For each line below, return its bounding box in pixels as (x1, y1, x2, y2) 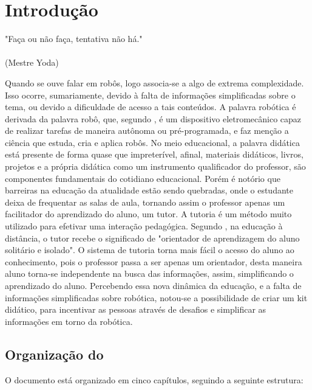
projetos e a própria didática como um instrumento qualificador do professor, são (5, 160, 306, 173)
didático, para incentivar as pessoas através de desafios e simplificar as (5, 303, 266, 316)
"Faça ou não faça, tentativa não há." (5, 32, 143, 45)
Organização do (5, 344, 104, 363)
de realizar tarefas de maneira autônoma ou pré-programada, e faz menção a (5, 124, 289, 137)
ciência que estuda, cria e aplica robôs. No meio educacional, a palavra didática (5, 136, 300, 148)
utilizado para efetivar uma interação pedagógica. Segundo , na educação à (5, 220, 283, 232)
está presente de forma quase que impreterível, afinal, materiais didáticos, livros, (5, 148, 304, 161)
